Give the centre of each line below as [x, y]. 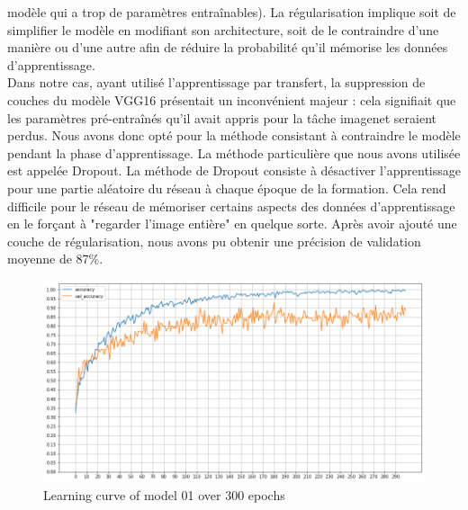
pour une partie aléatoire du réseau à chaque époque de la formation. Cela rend [227, 188]
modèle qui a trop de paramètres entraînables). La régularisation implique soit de [232, 12]
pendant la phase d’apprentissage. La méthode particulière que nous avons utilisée [234, 152]
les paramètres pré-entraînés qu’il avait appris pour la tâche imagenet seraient [222, 117]
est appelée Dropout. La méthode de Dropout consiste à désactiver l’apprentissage [234, 170]
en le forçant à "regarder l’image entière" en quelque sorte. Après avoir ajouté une [232, 224]
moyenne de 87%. [55, 259]
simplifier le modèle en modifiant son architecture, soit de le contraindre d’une [223, 29]
